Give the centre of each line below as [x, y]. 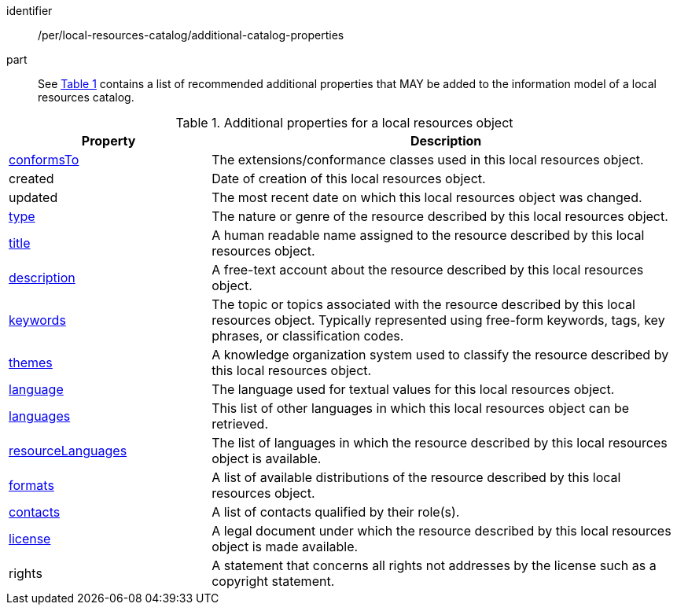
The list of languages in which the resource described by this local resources [440, 443]
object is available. [267, 458]
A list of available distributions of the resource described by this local [416, 477]
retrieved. [240, 424]
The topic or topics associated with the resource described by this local [423, 304]
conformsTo [44, 160]
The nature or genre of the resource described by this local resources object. [440, 216]
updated [33, 197]
